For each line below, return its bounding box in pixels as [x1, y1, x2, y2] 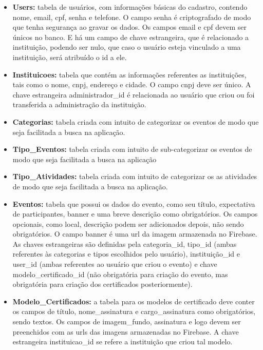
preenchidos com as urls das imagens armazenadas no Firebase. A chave [12, 326, 239, 337]
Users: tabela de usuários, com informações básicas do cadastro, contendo [12, 2, 248, 12]
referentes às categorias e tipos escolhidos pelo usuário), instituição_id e [12, 248, 240, 259]
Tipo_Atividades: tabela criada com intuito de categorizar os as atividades [12, 171, 257, 182]
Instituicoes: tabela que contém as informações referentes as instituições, [12, 69, 247, 80]
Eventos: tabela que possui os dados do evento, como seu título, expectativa [12, 198, 255, 209]
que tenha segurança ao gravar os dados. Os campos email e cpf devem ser [12, 22, 247, 32]
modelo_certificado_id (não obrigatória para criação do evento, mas [12, 268, 228, 279]
